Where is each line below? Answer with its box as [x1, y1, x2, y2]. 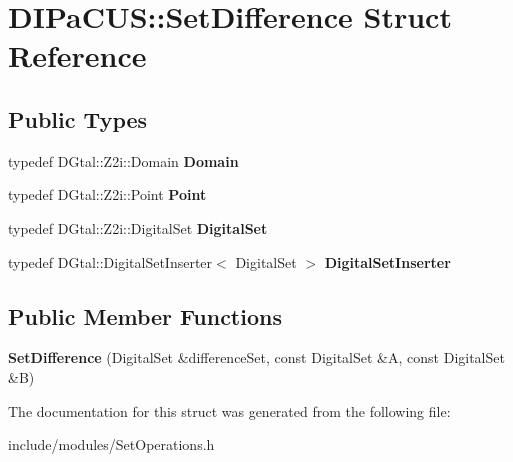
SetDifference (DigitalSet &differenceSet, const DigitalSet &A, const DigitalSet [8, 347, 505, 368]
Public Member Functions [8, 300, 282, 331]
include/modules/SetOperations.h [8, 434, 215, 455]
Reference [8, 35, 147, 76]
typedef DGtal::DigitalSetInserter [8, 251, 213, 272]
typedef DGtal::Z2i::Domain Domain [8, 150, 239, 171]
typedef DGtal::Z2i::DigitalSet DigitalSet [8, 217, 268, 238]
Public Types [8, 103, 148, 134]
